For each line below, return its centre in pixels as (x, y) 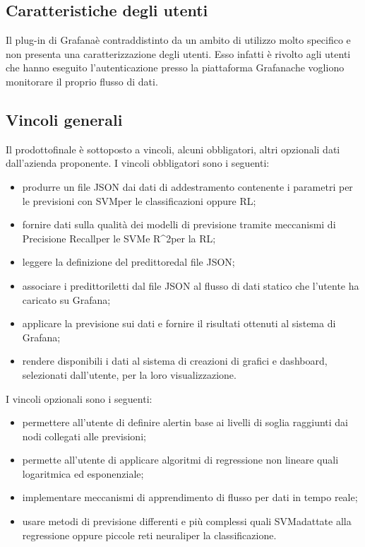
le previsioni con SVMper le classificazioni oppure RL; (139, 200)
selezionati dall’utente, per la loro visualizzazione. (129, 374)
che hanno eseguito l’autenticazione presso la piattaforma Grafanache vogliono (175, 67)
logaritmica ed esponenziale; (83, 473)
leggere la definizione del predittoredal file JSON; (128, 262)
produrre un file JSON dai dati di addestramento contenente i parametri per (187, 186)
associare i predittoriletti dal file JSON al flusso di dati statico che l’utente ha (191, 285)
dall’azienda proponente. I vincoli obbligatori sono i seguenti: (138, 163)
